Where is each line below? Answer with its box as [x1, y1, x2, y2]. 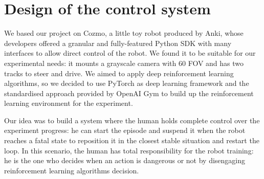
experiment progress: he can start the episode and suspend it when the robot [4, 125, 246, 136]
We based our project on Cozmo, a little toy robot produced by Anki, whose [4, 28, 244, 38]
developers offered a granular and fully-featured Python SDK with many [4, 37, 232, 48]
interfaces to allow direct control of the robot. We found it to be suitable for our [4, 48, 256, 58]
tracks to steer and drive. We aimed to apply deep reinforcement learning [4, 68, 234, 78]
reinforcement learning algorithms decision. [4, 165, 139, 175]
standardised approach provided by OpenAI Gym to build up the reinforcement [4, 87, 254, 98]
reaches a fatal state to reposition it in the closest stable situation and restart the [4, 135, 259, 146]
